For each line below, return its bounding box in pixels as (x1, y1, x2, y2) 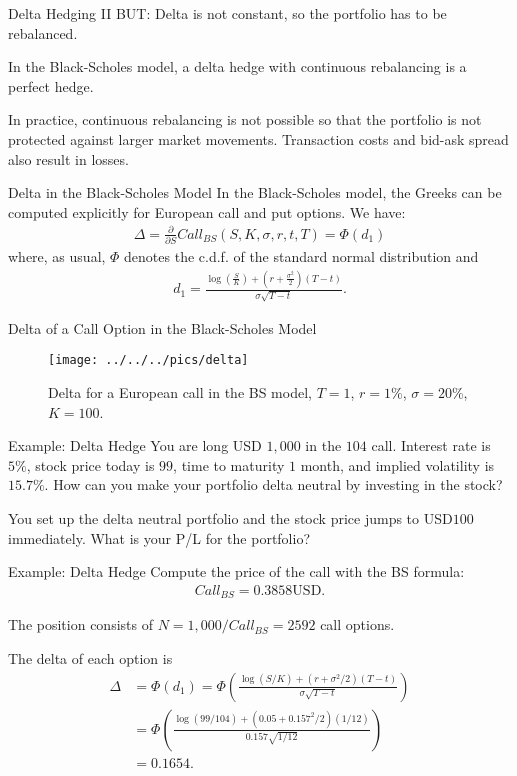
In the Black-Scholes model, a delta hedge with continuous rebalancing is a (8, 56, 467, 77)
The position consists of (8, 614, 153, 635)
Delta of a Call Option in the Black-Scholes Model (8, 317, 317, 338)
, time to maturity (173, 454, 285, 475)
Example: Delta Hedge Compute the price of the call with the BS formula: (8, 561, 465, 582)
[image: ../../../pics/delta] (48, 353, 249, 368)
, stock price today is (26, 454, 155, 475)
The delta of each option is (8, 647, 173, 668)
